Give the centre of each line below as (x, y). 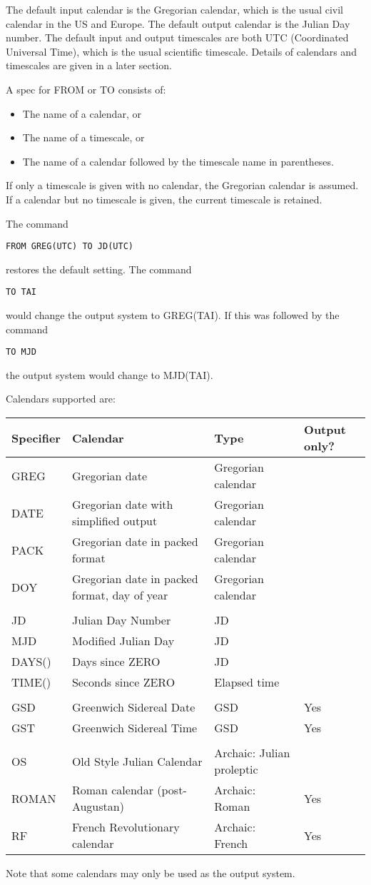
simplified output (115, 521)
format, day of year (120, 595)
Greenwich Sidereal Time (134, 728)
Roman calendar (112, 790)
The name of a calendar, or (82, 113)
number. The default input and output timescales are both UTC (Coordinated (177, 37)
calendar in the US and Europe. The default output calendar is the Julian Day (178, 23)
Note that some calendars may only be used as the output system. (151, 873)
